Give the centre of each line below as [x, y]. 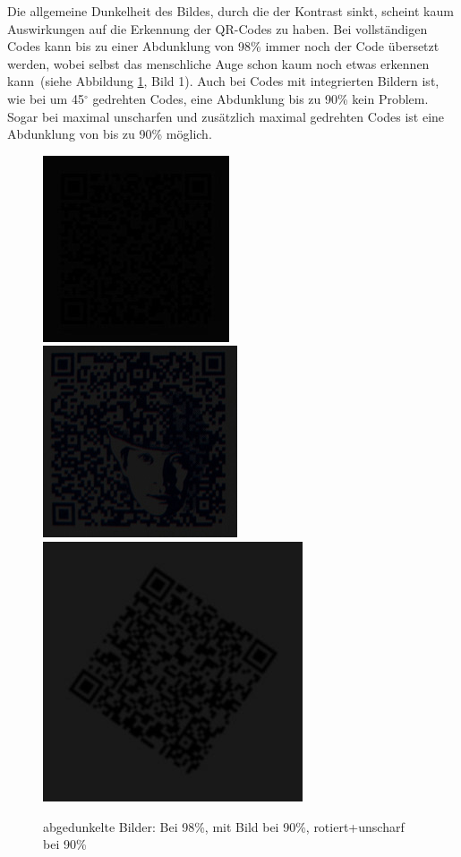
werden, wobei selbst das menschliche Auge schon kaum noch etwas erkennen [218, 63]
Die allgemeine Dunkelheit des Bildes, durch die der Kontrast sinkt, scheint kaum [230, 11]
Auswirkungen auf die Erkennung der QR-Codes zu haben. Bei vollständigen [218, 28]
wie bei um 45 [46, 98]
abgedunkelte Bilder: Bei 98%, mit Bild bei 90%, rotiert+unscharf [224, 826]
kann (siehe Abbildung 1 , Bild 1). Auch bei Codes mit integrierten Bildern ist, [223, 81]
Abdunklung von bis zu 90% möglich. [110, 134]
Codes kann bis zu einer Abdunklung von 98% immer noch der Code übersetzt [223, 46]
